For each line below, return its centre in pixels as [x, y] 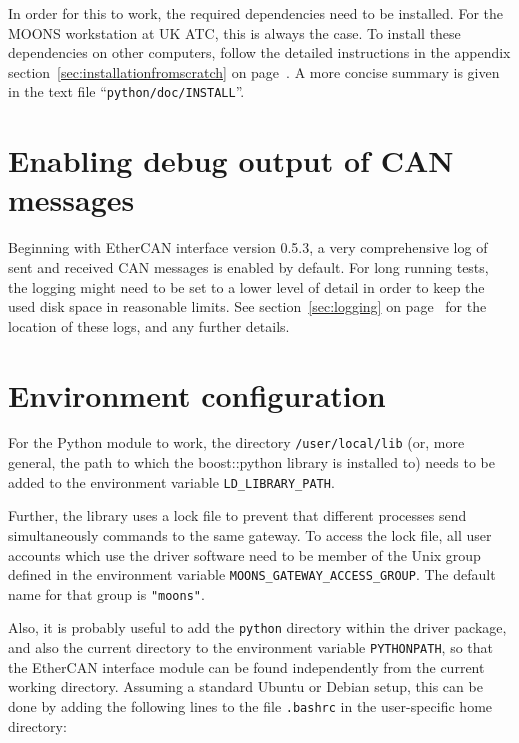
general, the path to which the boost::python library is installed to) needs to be [251, 462]
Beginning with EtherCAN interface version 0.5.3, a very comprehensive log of [248, 247]
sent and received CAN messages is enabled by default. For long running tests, [248, 266]
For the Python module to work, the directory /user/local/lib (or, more [236, 442]
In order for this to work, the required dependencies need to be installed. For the [255, 13]
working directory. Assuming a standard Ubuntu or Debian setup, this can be [245, 686]
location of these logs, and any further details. [149, 325]
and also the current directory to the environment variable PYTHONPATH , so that [250, 647]
